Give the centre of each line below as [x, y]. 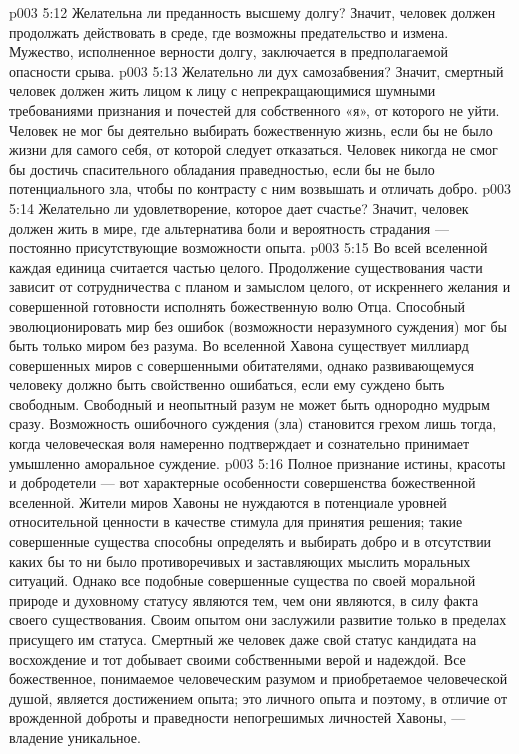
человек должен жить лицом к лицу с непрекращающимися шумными [222, 90]
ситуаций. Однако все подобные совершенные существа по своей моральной [242, 580]
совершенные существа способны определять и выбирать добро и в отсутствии [250, 541]
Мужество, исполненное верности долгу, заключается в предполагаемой [228, 51]
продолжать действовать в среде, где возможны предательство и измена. [229, 31]
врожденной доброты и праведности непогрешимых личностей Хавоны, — [237, 717]
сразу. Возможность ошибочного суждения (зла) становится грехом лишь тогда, [253, 423]
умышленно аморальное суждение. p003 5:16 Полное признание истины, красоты [257, 462]
